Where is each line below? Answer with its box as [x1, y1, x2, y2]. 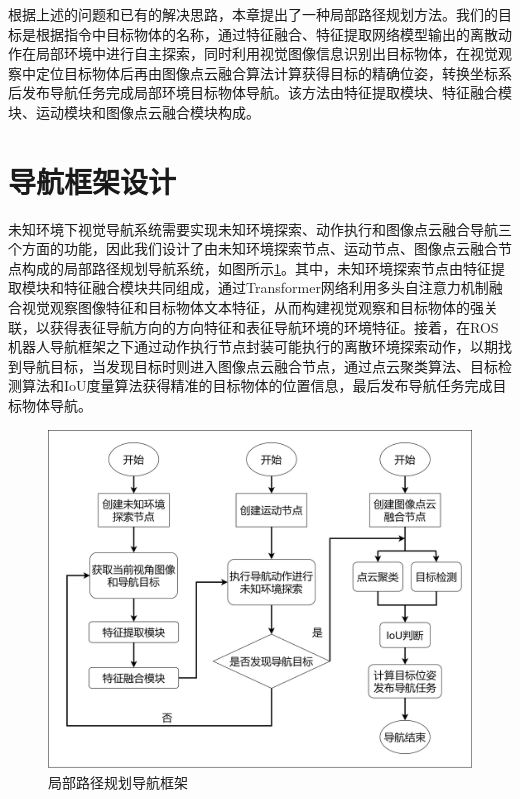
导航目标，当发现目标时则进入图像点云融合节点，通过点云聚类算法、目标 [21, 355, 498, 376]
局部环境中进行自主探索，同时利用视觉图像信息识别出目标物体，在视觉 [35, 43, 498, 64]
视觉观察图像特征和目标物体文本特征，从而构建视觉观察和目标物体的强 [21, 297, 484, 318]
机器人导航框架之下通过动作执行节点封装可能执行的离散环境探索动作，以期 [8, 336, 498, 357]
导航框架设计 [8, 160, 177, 201]
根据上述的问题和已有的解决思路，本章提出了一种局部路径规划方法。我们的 [8, 4, 498, 24]
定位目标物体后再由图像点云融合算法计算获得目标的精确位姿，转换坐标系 [35, 62, 512, 83]
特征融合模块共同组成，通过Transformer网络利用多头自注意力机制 [63, 277, 489, 298]
